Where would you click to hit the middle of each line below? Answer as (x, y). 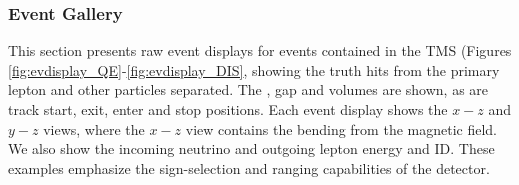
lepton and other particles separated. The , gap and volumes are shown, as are (248, 89)
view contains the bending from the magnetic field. (341, 128)
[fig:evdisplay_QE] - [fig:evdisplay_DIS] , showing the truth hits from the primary (254, 69)
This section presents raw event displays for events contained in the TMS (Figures (260, 50)
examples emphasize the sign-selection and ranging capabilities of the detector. (249, 167)
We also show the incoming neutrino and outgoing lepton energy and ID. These (251, 148)
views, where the (94, 128)
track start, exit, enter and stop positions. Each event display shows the (228, 109)
